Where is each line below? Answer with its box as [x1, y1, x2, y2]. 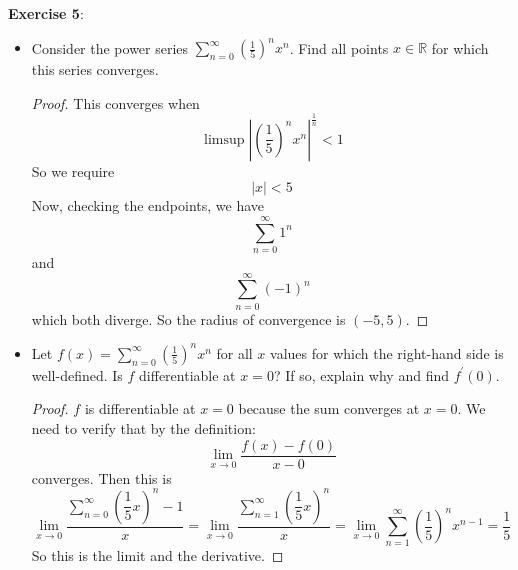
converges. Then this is [31, 467, 172, 488]
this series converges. [31, 59, 159, 80]
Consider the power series [31, 37, 189, 58]
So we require [31, 160, 115, 181]
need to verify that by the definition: [31, 417, 256, 438]
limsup [204, 132, 245, 147]
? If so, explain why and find [273, 364, 449, 385]
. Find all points [289, 37, 389, 58]
